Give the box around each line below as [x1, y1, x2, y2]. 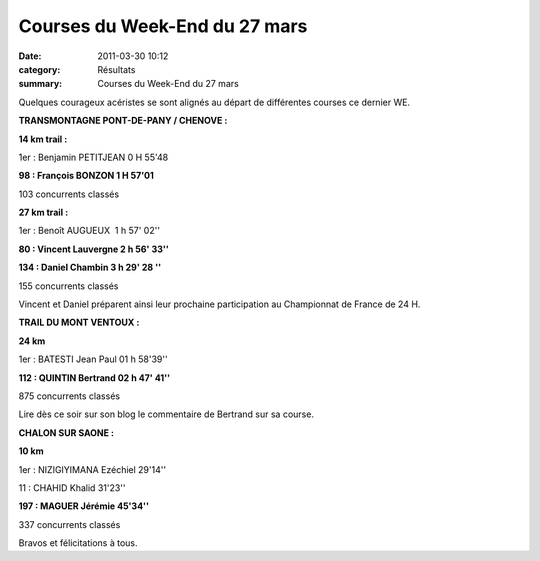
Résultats [97, 63, 136, 75]
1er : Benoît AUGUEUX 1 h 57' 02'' [18, 225, 160, 237]
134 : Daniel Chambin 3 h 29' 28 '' [18, 261, 162, 274]
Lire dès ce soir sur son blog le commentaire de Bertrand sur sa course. [18, 408, 315, 420]
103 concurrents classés [18, 188, 120, 200]
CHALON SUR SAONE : [18, 426, 115, 439]
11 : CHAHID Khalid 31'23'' [18, 481, 126, 494]
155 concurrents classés [18, 280, 119, 292]
